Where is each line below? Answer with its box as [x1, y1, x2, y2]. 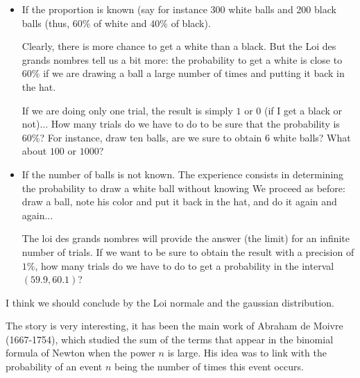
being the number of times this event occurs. [114, 359, 304, 374]
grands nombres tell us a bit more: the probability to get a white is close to [22, 52, 343, 67]
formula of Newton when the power [6, 345, 155, 360]
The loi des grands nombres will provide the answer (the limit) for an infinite [22, 231, 350, 246]
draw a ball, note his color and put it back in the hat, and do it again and [22, 194, 337, 209]
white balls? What [273, 130, 351, 144]
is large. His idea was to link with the [167, 345, 327, 360]
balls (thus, [22, 15, 70, 30]
